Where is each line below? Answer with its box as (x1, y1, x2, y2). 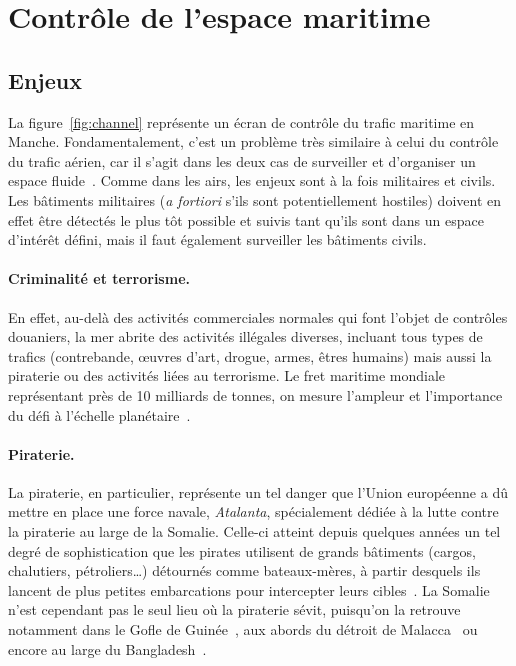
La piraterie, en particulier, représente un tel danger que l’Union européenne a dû (8, 481, 508, 502)
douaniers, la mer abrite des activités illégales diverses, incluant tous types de (8, 326, 483, 347)
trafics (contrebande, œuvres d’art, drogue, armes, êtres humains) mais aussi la (8, 345, 492, 366)
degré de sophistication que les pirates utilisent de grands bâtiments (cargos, (8, 540, 476, 561)
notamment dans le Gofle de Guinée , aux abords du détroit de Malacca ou (8, 619, 478, 640)
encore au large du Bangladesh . (8, 638, 207, 659)
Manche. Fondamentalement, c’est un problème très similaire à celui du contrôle (8, 131, 499, 152)
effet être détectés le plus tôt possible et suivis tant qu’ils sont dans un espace (8, 209, 484, 230)
